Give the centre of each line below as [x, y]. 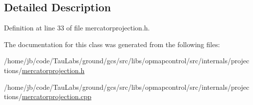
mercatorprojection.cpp [57, 96]
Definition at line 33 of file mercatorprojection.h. [77, 28]
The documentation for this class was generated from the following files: [112, 44]
